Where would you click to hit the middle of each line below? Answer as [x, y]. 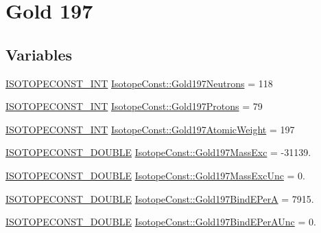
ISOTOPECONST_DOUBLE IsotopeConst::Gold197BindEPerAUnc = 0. [161, 222]
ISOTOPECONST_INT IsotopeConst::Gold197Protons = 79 [134, 106]
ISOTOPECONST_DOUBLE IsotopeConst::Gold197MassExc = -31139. [158, 152]
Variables [39, 54]
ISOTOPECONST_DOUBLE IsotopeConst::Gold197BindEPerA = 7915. [160, 198]
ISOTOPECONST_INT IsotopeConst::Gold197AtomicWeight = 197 [150, 129]
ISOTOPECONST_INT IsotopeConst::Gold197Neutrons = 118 [139, 83]
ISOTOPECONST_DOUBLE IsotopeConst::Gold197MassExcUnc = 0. [155, 175]
